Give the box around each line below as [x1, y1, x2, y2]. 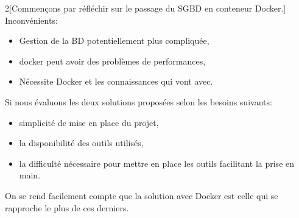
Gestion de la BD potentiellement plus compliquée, [19, 34, 209, 47]
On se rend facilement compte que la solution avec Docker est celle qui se [5, 189, 278, 202]
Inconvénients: [5, 13, 58, 26]
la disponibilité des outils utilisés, [19, 136, 144, 149]
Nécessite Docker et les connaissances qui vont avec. [19, 75, 213, 88]
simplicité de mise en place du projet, [19, 116, 159, 128]
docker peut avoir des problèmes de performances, [19, 54, 206, 67]
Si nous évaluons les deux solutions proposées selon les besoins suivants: [5, 95, 272, 108]
